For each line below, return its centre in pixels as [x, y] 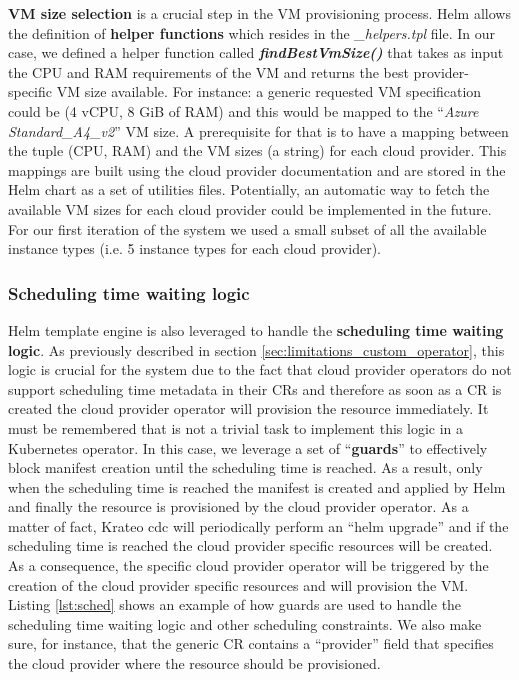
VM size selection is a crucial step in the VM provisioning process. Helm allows [259, 13]
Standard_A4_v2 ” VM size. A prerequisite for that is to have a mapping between [258, 130]
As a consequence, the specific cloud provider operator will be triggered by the [248, 565]
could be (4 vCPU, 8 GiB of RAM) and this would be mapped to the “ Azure [243, 110]
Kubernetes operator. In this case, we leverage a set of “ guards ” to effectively [248, 447]
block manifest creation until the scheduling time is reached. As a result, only [245, 467]
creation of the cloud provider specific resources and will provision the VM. [238, 584]
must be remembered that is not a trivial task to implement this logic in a [235, 427]
